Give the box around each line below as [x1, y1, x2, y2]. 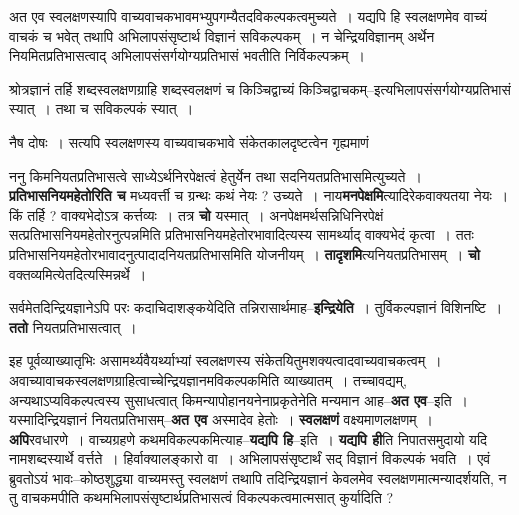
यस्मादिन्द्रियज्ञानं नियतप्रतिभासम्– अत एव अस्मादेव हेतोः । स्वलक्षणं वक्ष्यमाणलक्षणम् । [9, 409, 433, 430]
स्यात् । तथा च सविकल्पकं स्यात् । [9, 98, 194, 119]
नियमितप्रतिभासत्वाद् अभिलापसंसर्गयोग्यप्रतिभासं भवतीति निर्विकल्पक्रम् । [9, 45, 365, 66]
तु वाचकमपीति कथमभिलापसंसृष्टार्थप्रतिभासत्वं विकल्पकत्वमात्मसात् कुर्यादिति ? [9, 487, 394, 508]
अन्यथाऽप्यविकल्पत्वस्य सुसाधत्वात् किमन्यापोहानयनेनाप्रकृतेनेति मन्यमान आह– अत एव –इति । [9, 389, 468, 410]
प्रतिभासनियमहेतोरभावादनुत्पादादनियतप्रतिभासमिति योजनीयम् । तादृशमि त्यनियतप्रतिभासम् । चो [9, 243, 480, 264]
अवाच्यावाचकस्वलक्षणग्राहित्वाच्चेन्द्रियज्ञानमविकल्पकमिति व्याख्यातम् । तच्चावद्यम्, [9, 369, 407, 390]
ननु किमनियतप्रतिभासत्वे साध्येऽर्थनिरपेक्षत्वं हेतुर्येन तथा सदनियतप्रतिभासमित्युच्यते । [9, 165, 422, 186]
